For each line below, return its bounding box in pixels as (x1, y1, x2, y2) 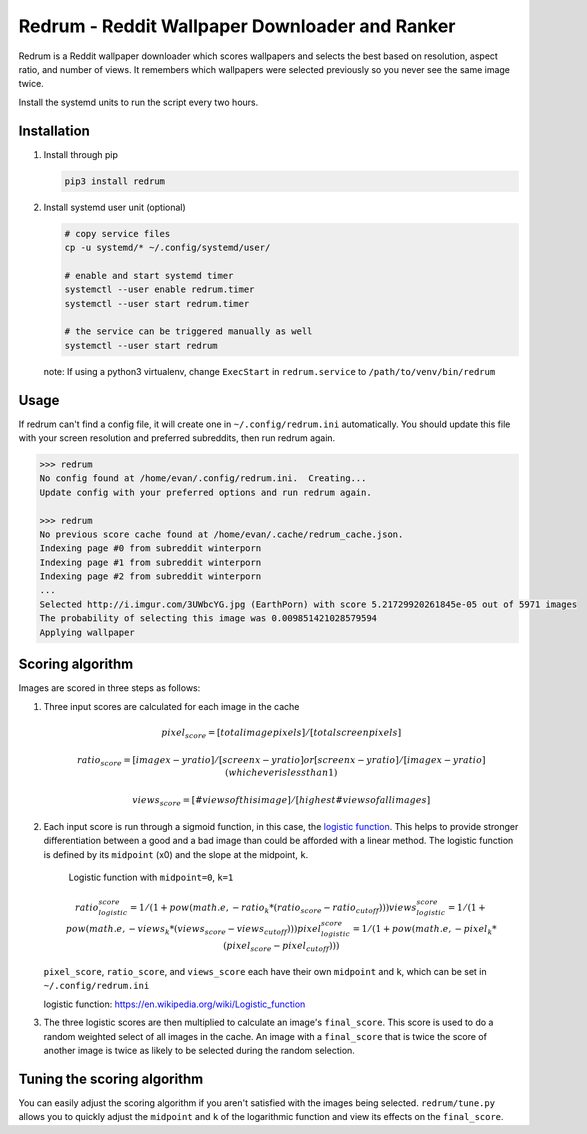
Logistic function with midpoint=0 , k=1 (68, 871, 234, 884)
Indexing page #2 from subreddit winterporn (39, 571, 262, 582)
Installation (18, 122, 90, 139)
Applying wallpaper (39, 626, 135, 638)
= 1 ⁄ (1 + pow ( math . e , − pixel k (352, 923, 493, 937)
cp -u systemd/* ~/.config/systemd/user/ (64, 241, 271, 253)
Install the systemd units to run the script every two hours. (18, 96, 259, 108)
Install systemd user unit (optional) (43, 201, 187, 213)
